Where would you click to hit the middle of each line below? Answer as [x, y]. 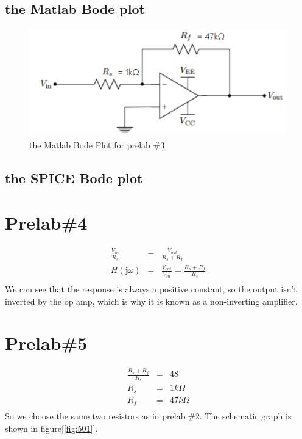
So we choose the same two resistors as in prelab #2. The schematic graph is [148, 416]
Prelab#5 [46, 343]
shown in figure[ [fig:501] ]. [51, 428]
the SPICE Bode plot [74, 177]
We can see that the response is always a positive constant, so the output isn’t [151, 288]
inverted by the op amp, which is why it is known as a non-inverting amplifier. [151, 301]
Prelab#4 [46, 223]
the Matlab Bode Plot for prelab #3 [97, 144]
